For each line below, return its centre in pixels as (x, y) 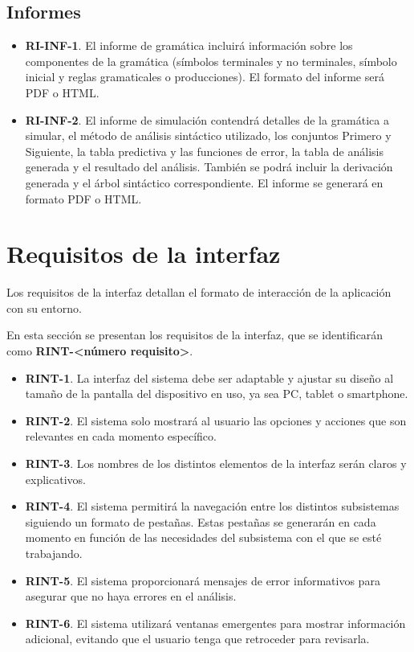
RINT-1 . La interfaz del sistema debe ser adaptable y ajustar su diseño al (209, 377)
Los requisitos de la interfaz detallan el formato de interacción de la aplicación (199, 292)
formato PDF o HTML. (83, 198)
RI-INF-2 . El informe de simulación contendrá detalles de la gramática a (207, 119)
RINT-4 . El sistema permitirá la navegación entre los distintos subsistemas (212, 506)
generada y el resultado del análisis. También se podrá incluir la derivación (209, 167)
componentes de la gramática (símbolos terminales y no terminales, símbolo (211, 61)
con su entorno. (44, 308)
